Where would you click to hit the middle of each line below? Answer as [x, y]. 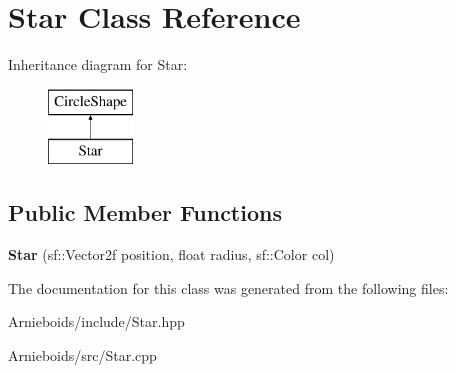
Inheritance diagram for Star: [98, 64]
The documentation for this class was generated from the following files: [228, 287]
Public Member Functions [145, 212]
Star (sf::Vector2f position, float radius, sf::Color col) [171, 254]
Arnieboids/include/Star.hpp [96, 321]
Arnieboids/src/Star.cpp [82, 354]
